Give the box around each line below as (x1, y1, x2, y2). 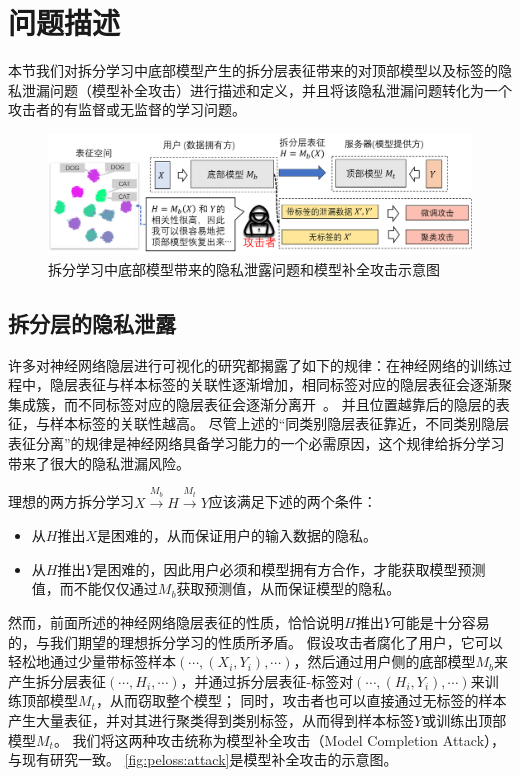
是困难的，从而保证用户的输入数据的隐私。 (97, 525, 378, 546)
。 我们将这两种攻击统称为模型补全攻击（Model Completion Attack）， (53, 729, 506, 750)
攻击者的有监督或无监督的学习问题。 (8, 99, 246, 120)
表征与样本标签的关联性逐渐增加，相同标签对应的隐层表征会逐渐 (77, 374, 498, 395)
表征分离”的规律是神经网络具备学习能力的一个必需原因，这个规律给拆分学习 (8, 432, 505, 453)
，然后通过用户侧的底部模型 (293, 651, 476, 672)
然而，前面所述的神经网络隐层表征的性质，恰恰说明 (8, 611, 344, 632)
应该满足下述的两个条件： (208, 491, 377, 512)
